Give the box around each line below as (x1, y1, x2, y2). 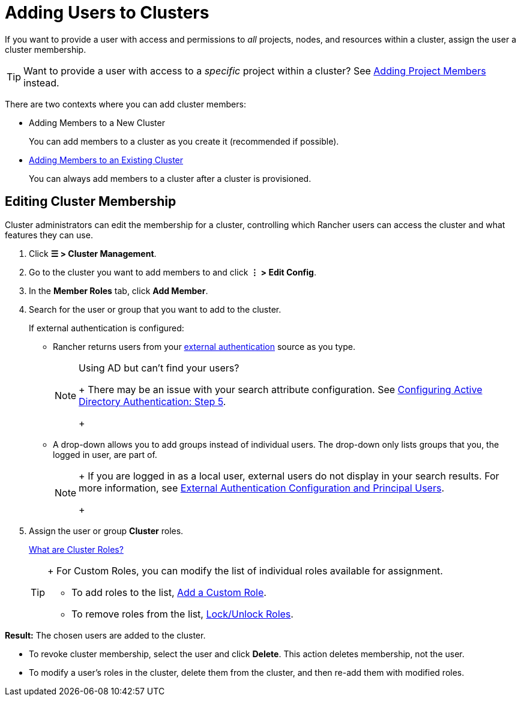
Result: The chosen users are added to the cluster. (5, 630, 206, 640)
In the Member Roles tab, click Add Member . (29, 285, 208, 296)
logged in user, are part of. (53, 449, 157, 460)
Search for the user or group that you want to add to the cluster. (29, 304, 282, 314)
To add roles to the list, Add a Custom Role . (71, 586, 267, 598)
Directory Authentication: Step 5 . (79, 395, 226, 408)
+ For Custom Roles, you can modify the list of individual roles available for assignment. (47, 564, 443, 577)
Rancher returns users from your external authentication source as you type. (53, 341, 355, 352)
